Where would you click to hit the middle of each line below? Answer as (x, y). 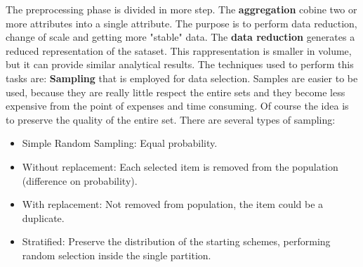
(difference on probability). (80, 180)
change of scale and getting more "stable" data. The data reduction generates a (180, 37)
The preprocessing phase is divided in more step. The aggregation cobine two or (181, 9)
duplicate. (43, 217)
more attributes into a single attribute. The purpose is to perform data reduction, (181, 23)
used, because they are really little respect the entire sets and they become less (176, 92)
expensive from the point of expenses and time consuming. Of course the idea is (177, 106)
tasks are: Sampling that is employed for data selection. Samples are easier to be (182, 78)
